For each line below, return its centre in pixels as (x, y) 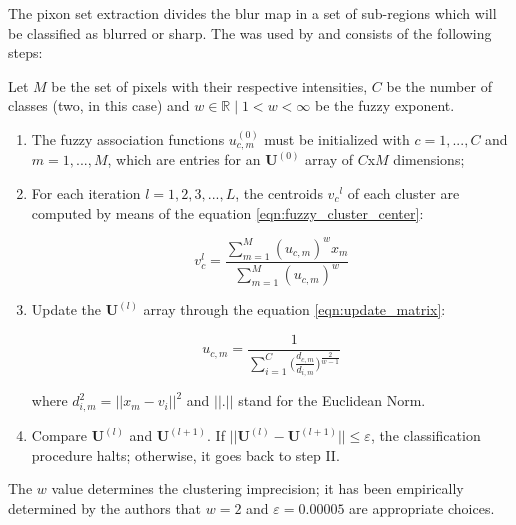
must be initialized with (337, 138)
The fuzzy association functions (128, 138)
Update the (66, 309)
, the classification (425, 435)
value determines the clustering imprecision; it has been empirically (257, 488)
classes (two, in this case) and (99, 105)
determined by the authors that (105, 507)
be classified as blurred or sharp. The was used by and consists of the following (250, 32)
